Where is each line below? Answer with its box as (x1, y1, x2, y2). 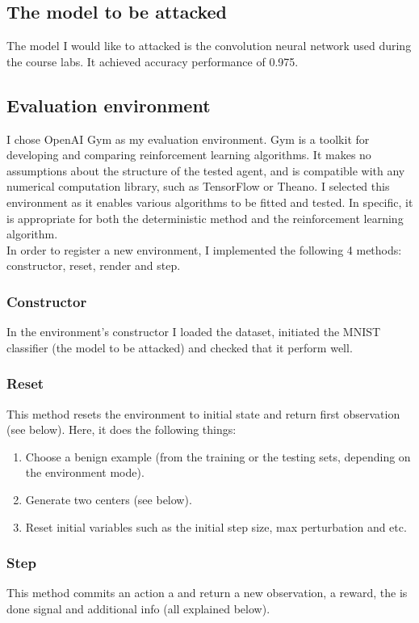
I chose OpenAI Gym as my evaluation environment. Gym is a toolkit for (6, 130, 370, 147)
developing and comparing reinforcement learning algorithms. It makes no (6, 146, 371, 163)
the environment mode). (25, 464, 145, 481)
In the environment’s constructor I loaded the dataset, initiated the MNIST (6, 323, 381, 340)
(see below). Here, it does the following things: (6, 421, 237, 438)
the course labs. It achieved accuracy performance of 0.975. (6, 53, 299, 69)
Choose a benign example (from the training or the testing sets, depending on (25, 448, 411, 465)
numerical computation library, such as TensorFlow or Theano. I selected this (6, 178, 390, 195)
